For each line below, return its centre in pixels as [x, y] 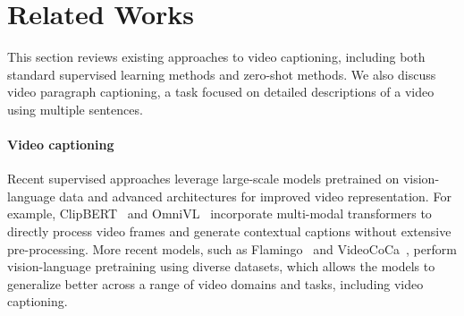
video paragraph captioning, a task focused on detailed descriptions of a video [221, 92]
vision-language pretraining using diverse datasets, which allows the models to [221, 266]
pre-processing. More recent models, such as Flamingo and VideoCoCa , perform [232, 248]
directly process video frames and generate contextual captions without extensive [229, 231]
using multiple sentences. [75, 109]
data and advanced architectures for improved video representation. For [255, 196]
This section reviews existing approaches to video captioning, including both [216, 57]
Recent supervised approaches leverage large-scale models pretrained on [203, 179]
